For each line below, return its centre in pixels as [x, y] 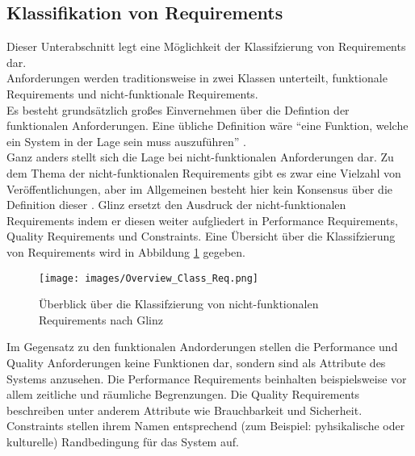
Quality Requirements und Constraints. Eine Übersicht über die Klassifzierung [201, 236]
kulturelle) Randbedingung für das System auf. [123, 441]
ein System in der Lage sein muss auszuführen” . [126, 141]
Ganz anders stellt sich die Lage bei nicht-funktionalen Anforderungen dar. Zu [200, 157]
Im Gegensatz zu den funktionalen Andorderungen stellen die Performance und [202, 347]
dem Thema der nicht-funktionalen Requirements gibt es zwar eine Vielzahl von [204, 172]
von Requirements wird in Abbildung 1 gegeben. [126, 251]
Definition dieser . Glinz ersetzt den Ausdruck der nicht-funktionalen [176, 205]
